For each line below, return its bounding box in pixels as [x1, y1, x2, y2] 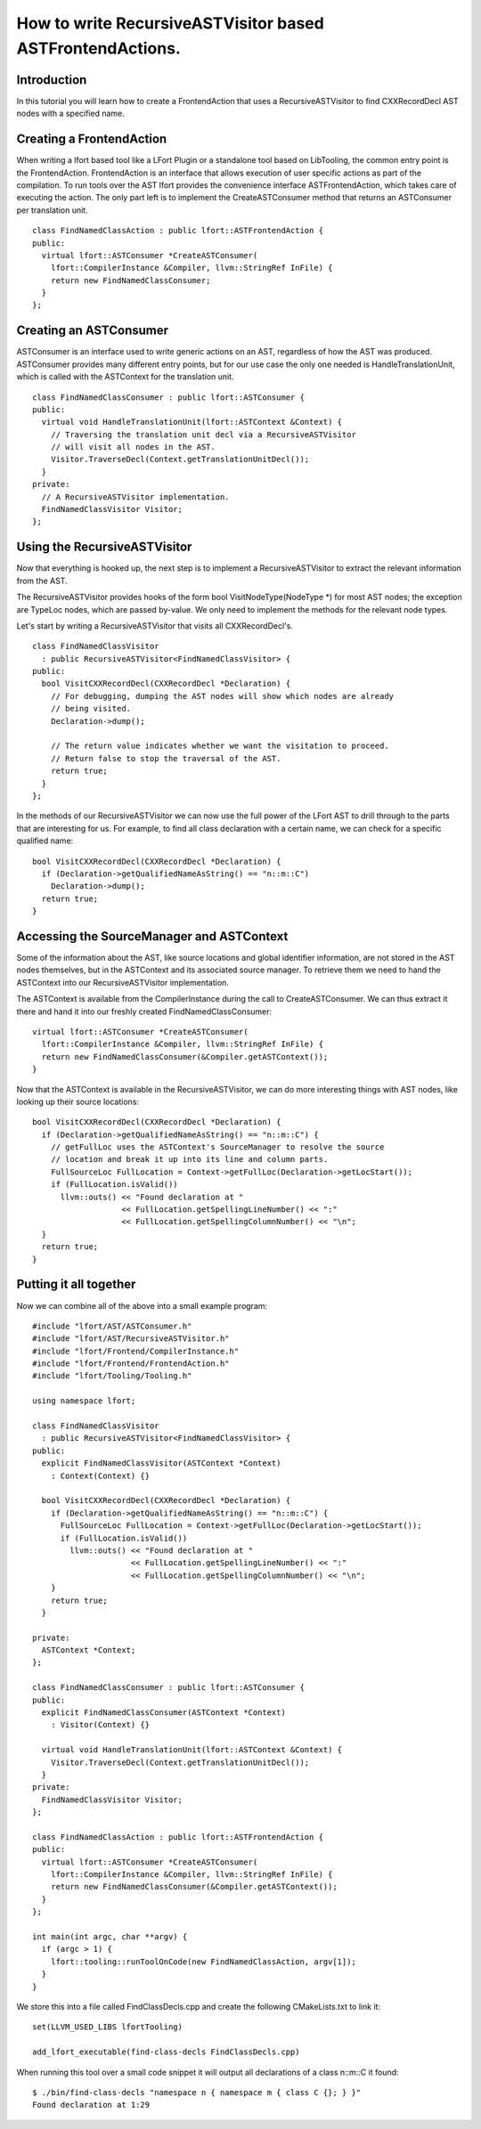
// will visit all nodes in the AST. [50, 442, 216, 452]
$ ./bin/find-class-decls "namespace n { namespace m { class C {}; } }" [32, 2087, 362, 2097]
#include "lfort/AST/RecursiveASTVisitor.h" [32, 1334, 231, 1344]
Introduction [16, 72, 87, 87]
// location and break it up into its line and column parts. [50, 1154, 329, 1165]
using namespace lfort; [32, 1396, 136, 1406]
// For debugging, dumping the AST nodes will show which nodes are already [50, 691, 395, 701]
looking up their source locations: [16, 1096, 140, 1107]
